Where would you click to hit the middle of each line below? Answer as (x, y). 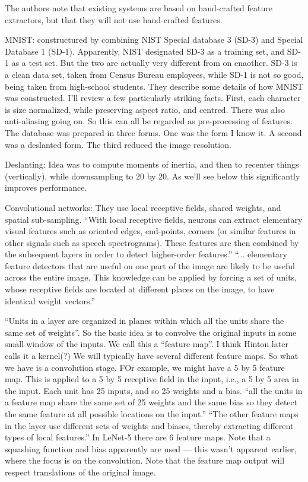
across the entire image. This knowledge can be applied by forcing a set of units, (151, 277)
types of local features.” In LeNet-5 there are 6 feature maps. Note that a (138, 437)
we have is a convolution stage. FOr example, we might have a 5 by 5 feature (145, 367)
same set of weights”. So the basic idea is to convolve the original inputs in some (151, 332)
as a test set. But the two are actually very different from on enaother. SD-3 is (154, 63)
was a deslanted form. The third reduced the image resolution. (118, 144)
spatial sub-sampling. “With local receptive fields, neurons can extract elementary (154, 219)
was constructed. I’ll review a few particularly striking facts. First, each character (153, 98)
